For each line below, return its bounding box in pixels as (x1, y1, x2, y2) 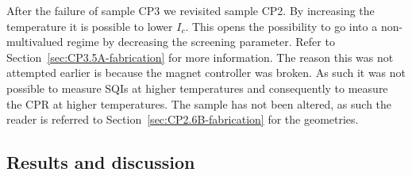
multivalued (6, 33, 64, 50)
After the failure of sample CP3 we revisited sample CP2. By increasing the (6, 2, 375, 18)
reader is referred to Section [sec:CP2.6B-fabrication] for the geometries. (6, 111, 359, 128)
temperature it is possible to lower (6, 17, 173, 34)
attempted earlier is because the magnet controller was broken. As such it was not (6, 64, 406, 81)
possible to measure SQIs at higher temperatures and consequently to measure (6, 79, 388, 96)
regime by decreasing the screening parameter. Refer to (67, 33, 335, 50)
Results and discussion (6, 150, 195, 174)
